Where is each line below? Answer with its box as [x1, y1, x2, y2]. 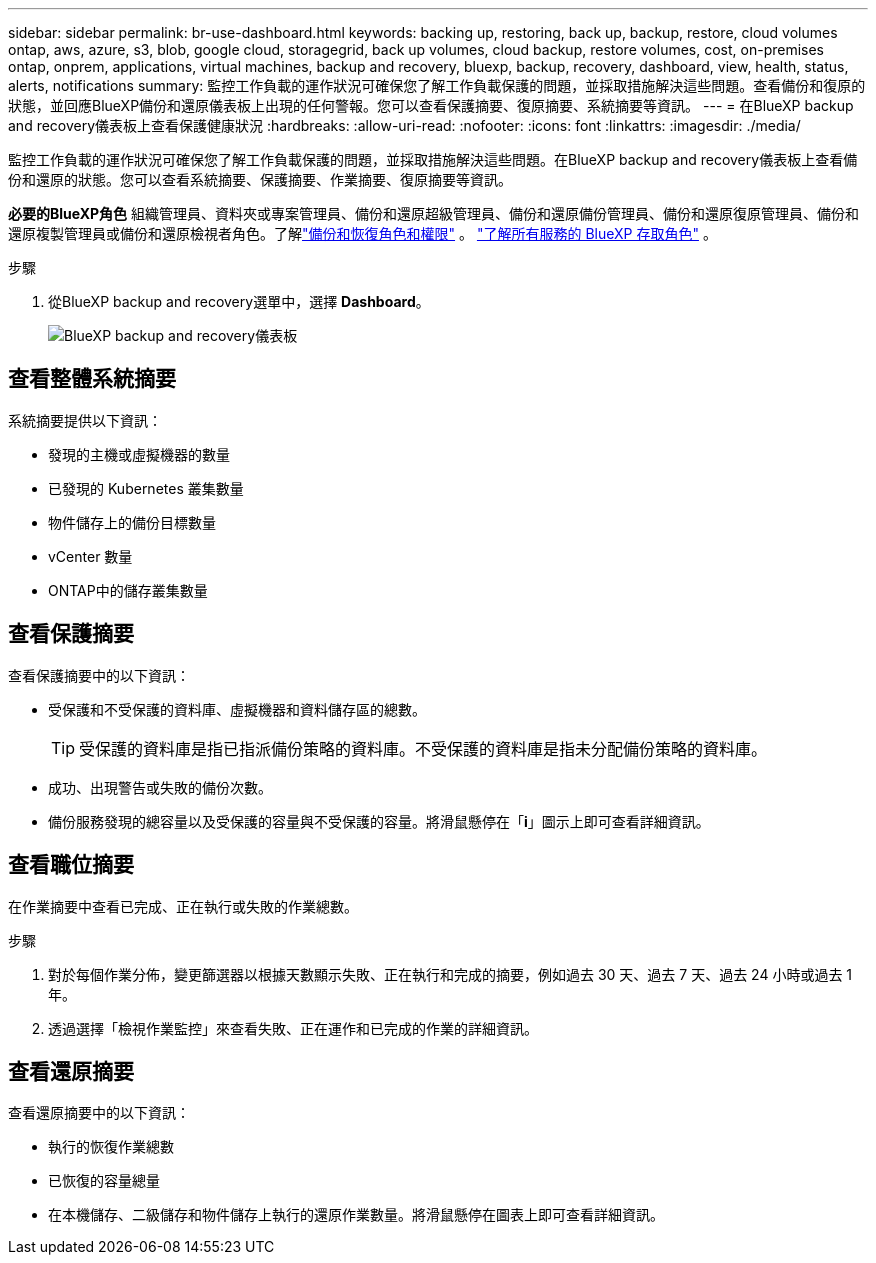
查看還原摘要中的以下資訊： [8, 1104, 190, 1122]
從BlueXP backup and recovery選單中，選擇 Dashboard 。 [48, 293, 430, 310]
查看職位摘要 [8, 852, 134, 878]
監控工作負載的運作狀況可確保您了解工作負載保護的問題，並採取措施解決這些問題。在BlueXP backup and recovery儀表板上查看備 [8, 151, 858, 168]
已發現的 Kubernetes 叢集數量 [48, 479, 244, 497]
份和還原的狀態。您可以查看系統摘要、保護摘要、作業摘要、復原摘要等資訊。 [8, 171, 512, 188]
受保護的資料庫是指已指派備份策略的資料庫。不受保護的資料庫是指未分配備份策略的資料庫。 [79, 738, 768, 759]
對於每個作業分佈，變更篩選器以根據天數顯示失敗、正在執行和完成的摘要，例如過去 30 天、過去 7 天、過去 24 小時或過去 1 [48, 965, 853, 983]
